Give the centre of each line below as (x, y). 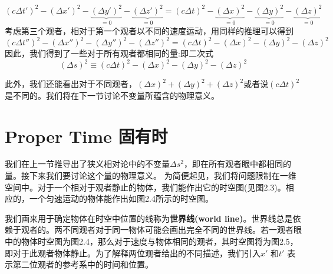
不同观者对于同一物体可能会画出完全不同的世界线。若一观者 (178, 230)
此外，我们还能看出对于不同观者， (71, 84)
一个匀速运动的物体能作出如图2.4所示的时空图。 (121, 198)
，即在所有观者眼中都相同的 (237, 164)
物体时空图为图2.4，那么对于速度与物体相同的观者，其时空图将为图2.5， (159, 241)
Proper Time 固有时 (86, 136)
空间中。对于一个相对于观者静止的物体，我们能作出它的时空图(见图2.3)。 (145, 187)
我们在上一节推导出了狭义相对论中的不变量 (87, 164)
